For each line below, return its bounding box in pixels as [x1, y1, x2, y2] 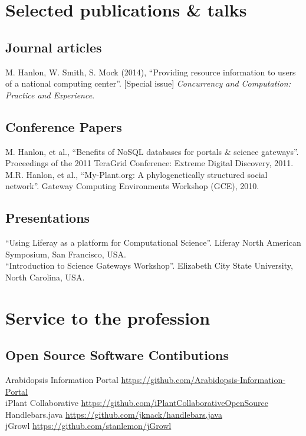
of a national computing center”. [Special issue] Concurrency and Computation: [5, 77, 291, 90]
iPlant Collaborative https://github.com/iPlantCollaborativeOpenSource [5, 397, 268, 409]
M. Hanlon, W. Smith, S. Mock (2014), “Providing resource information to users [5, 65, 296, 78]
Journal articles [5, 38, 102, 56]
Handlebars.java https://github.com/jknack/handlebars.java [5, 408, 222, 420]
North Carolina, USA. [5, 270, 85, 283]
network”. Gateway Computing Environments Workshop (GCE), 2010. [5, 180, 259, 192]
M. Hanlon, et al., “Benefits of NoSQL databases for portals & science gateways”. [5, 145, 299, 157]
